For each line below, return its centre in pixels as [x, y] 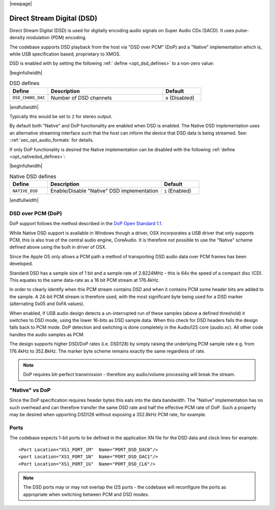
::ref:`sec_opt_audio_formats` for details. [52, 140]
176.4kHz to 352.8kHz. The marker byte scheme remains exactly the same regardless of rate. [107, 351]
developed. [21, 264]
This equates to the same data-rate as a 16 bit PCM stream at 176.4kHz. [85, 280]
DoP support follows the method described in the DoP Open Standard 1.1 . [86, 224]
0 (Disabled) [180, 98]
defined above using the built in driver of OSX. [58, 247]
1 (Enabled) [177, 191]
